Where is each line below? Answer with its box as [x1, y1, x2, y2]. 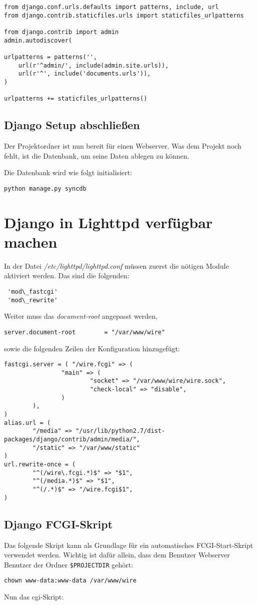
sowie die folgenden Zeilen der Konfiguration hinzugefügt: [4, 343, 180, 353]
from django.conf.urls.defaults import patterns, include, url [4, 4, 219, 11]
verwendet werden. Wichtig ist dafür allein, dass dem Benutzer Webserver [4, 549, 230, 560]
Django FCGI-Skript [4, 516, 113, 531]
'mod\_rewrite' [7, 296, 58, 304]
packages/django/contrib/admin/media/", [4, 436, 140, 443]
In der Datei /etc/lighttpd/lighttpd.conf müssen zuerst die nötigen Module [4, 260, 229, 271]
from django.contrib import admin [4, 28, 119, 36]
